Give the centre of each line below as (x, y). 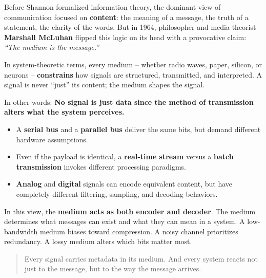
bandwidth (21, 231)
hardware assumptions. (52, 139)
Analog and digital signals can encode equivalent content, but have (124, 184)
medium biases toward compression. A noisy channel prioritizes (139, 231)
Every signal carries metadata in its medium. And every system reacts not (141, 258)
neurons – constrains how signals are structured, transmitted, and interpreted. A (133, 74)
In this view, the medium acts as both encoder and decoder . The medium (130, 211)
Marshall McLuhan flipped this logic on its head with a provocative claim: (125, 37)
